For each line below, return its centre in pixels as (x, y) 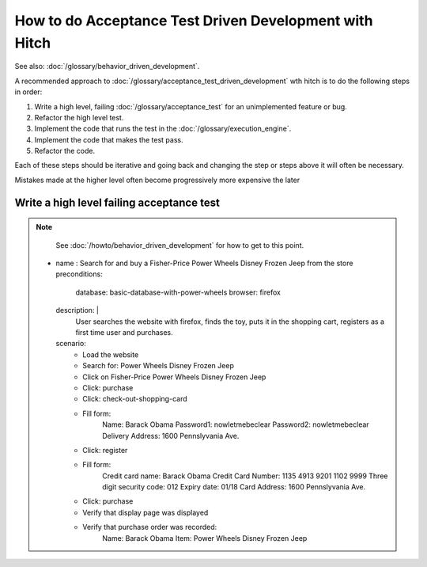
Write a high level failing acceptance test (117, 202)
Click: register (105, 450)
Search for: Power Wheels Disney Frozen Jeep (159, 366)
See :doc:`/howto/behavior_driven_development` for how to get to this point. (180, 245)
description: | (77, 310)
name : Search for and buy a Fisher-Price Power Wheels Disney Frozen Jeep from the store (204, 263)
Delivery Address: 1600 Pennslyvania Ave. (171, 436)
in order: (28, 92)
